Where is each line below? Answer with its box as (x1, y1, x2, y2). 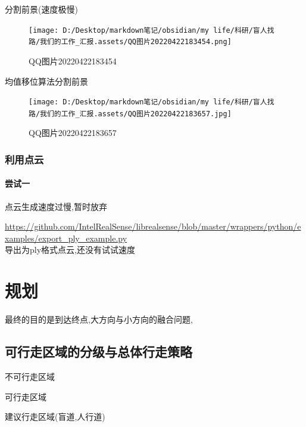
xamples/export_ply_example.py (5, 231, 127, 244)
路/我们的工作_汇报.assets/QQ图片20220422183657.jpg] (29, 109, 232, 118)
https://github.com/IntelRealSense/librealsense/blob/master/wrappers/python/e (5, 220, 301, 233)
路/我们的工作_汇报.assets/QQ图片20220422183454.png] (29, 38, 232, 47)
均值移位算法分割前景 (5, 75, 88, 87)
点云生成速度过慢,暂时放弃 (5, 200, 107, 212)
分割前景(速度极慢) (5, 3, 78, 15)
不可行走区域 (5, 370, 55, 382)
